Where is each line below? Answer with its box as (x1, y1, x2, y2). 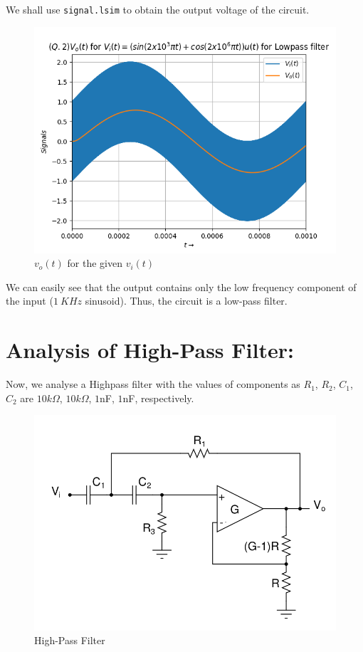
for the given (67, 256, 122, 270)
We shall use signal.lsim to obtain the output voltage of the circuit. (6, 2, 310, 16)
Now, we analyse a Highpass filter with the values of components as (6, 377, 300, 391)
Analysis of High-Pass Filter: (6, 335, 294, 364)
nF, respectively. (122, 390, 194, 405)
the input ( (6, 293, 53, 308)
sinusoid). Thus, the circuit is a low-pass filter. (85, 293, 288, 308)
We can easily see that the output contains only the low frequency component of (6, 279, 357, 294)
